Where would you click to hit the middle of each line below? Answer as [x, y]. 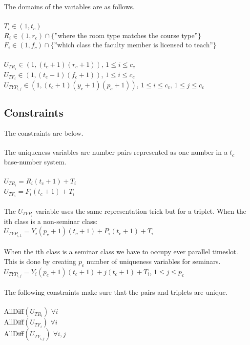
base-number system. [35, 161]
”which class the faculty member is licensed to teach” [134, 45]
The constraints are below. [44, 133]
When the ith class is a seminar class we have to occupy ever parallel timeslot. [121, 252]
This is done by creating [40, 261]
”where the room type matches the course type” [126, 35]
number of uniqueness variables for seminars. [154, 261]
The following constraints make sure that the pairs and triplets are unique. [116, 292]
